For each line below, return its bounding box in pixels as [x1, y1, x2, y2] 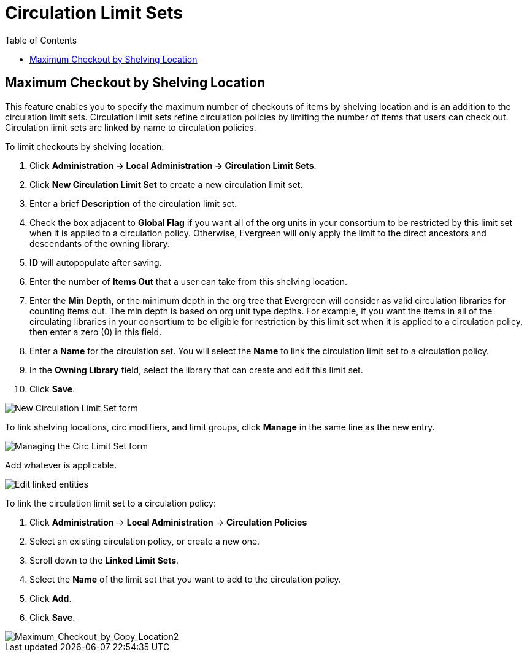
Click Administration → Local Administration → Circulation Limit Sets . [29, 160, 317, 171]
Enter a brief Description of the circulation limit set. [29, 198, 237, 209]
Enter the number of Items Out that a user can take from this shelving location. [29, 276, 348, 287]
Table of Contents [5, 34, 77, 45]
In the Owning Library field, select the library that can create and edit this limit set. [29, 364, 363, 375]
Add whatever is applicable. [5, 459, 117, 470]
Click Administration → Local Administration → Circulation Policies [29, 516, 307, 527]
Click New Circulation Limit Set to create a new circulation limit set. [29, 179, 303, 190]
